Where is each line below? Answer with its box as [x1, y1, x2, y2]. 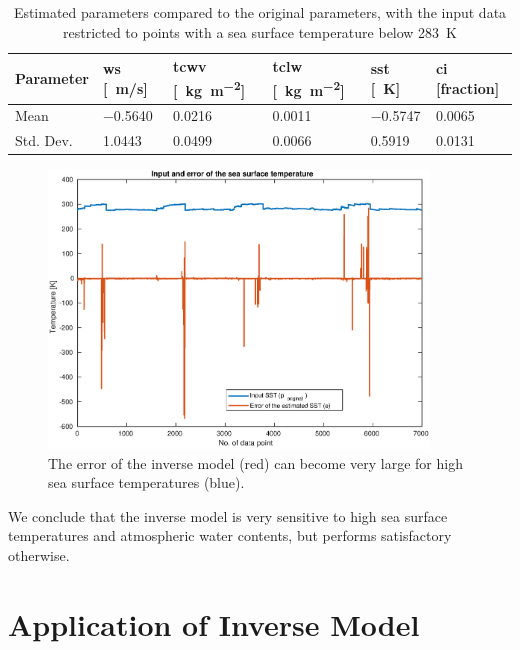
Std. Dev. [15, 130, 73, 151]
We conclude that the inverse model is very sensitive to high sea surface [8, 505, 448, 526]
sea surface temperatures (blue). [48, 472, 245, 493]
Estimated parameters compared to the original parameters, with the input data [13, 2, 507, 22]
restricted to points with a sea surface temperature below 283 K [62, 21, 458, 42]
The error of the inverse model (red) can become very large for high [48, 452, 463, 473]
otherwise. [8, 544, 70, 565]
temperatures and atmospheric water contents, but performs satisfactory [8, 525, 452, 546]
